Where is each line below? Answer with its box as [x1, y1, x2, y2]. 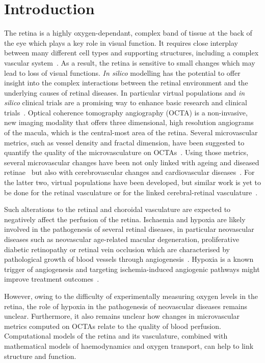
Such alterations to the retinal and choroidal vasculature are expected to [4, 204, 231, 215]
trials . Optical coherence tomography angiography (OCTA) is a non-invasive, [4, 107, 248, 117]
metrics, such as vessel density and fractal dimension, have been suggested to [4, 137, 245, 147]
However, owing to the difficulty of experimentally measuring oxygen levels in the [4, 290, 258, 301]
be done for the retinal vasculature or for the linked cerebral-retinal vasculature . [4, 187, 258, 197]
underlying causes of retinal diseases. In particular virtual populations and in [4, 87, 245, 98]
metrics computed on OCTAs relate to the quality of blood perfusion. [4, 320, 221, 331]
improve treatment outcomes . [4, 274, 99, 284]
